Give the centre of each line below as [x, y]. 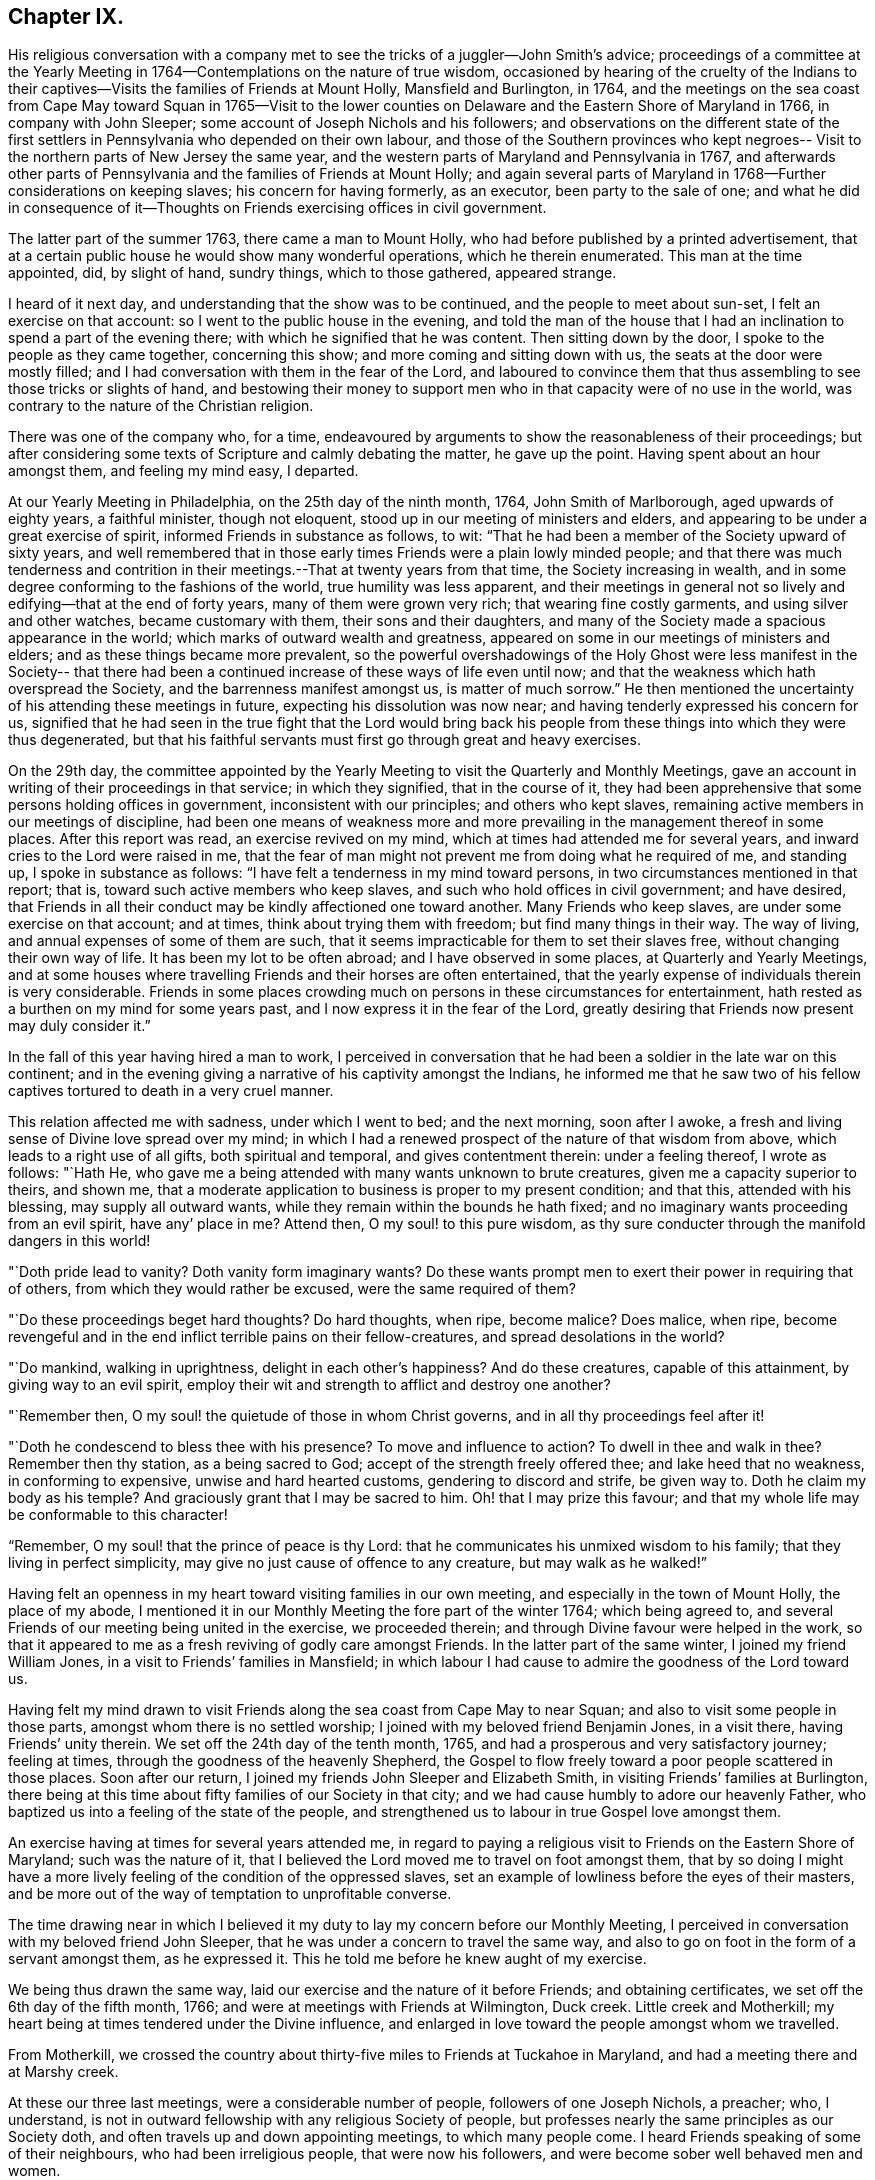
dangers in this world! [79, 1241]
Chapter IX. [66, 16]
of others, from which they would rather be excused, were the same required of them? [292, 1289]
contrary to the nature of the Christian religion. [161, 406]
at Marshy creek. [63, 2072]
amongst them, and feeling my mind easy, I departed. [183, 471]
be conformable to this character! [118, 1515]
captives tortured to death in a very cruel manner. [171, 1091]
